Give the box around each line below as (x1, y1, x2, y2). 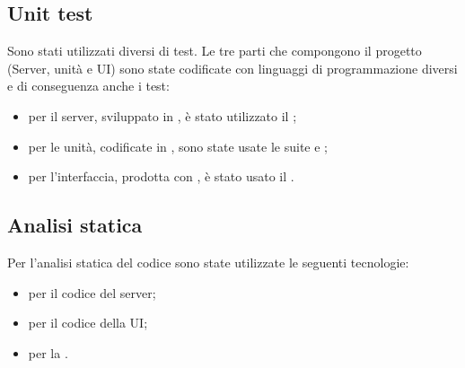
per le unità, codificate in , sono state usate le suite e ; (28, 136, 328, 155)
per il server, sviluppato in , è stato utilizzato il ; (28, 106, 297, 125)
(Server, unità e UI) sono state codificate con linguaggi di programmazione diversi (7, 58, 458, 77)
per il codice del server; (28, 283, 156, 302)
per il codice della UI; (28, 313, 148, 332)
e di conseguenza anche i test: (7, 76, 170, 95)
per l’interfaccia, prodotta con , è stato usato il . (28, 167, 294, 186)
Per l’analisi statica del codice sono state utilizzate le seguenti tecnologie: (7, 252, 409, 271)
